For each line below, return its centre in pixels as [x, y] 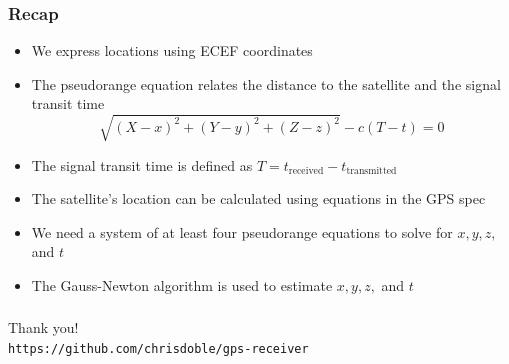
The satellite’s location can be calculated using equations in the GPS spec [258, 198]
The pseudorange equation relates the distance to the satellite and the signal [266, 83]
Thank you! [43, 327]
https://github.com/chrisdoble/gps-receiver [158, 349]
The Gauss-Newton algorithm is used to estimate [182, 284]
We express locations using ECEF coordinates [172, 50]
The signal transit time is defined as [142, 164]
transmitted [371, 171]
